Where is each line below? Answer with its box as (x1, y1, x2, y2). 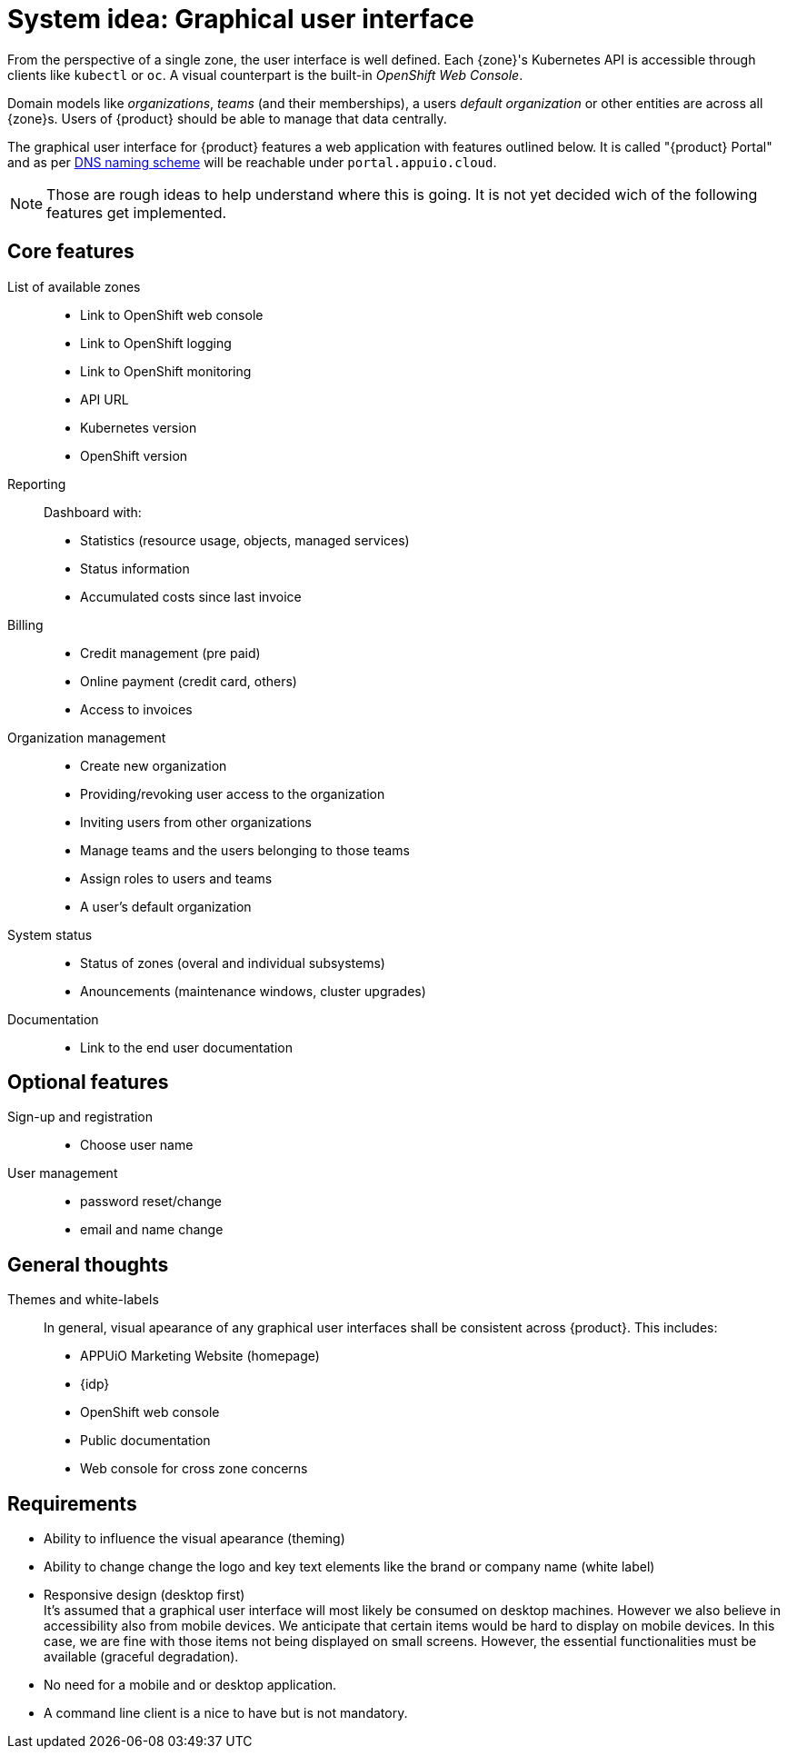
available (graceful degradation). (44, 1649, 239, 1665)
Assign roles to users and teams (80, 870, 273, 886)
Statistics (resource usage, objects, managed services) (80, 532, 410, 548)
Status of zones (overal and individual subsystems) (80, 954, 385, 971)
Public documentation (80, 1432, 211, 1449)
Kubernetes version (80, 419, 197, 435)
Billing (7, 616, 44, 633)
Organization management (7, 729, 166, 745)
